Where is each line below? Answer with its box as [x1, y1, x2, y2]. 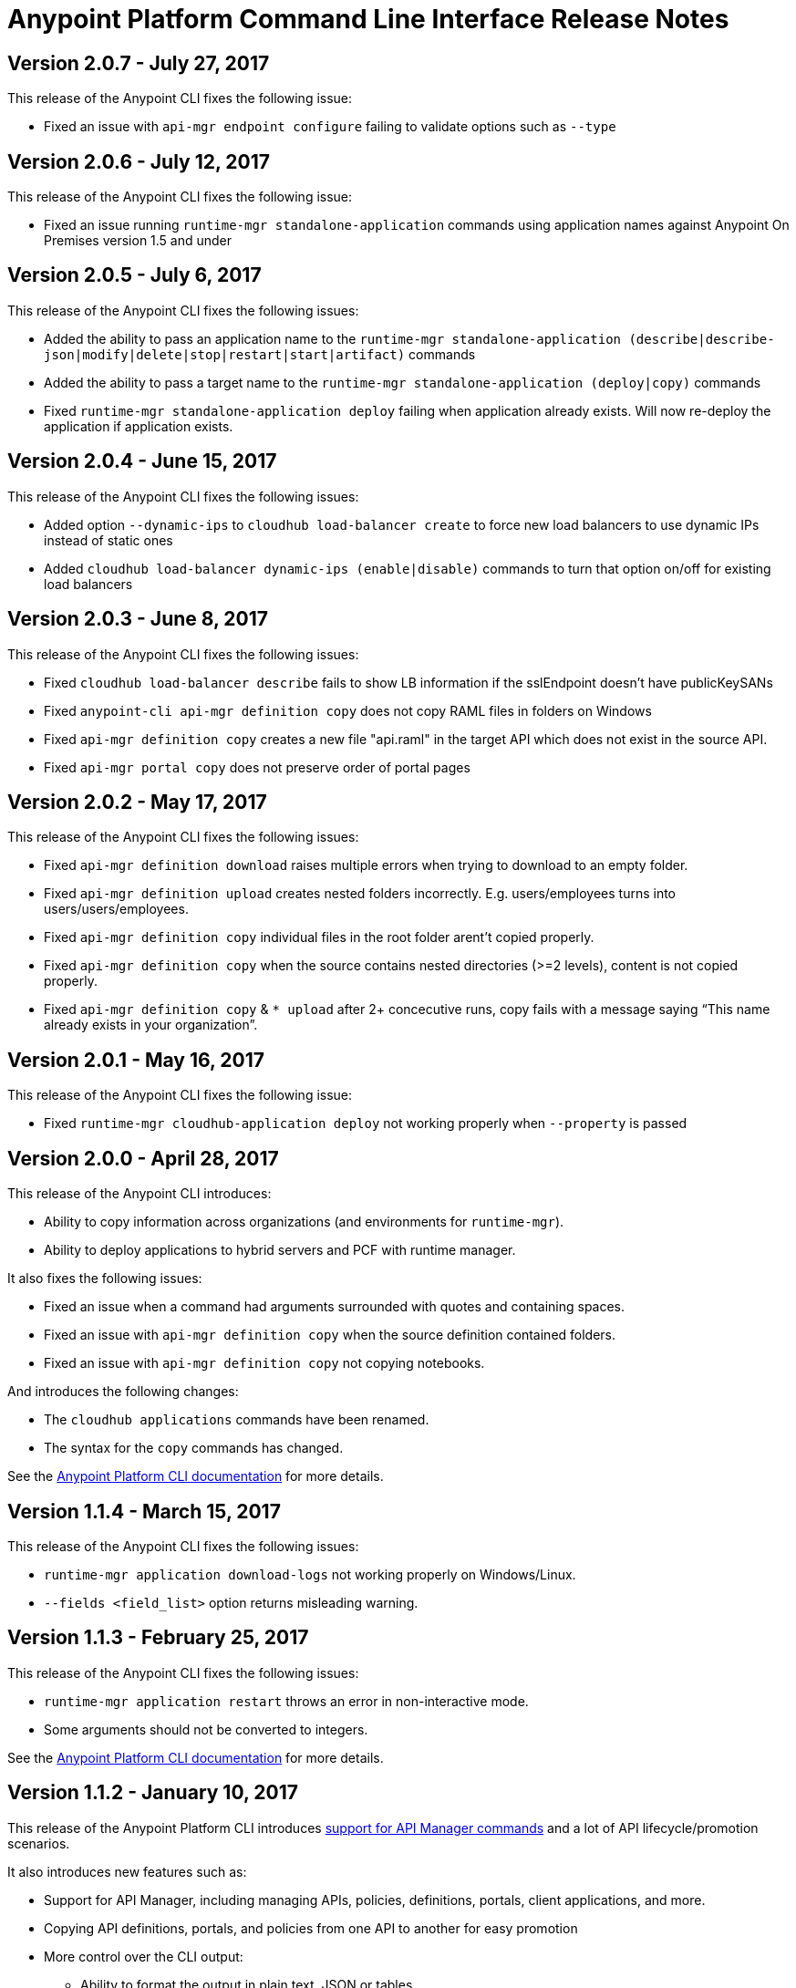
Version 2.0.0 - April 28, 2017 [7, 1146, 279, 1170]
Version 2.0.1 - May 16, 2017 [7, 1048, 265, 1072]
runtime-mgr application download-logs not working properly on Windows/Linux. [44, 1566, 576, 1582]
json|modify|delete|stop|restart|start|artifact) [44, 347, 406, 362]
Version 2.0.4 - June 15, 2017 [7, 450, 277, 473]
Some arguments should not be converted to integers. [44, 1721, 368, 1737]
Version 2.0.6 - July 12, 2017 [7, 150, 270, 173]
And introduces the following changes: [7, 1383, 239, 1400]
